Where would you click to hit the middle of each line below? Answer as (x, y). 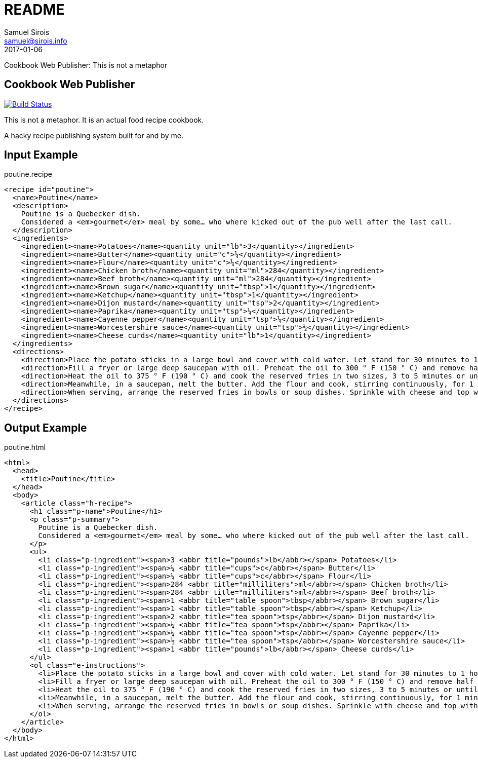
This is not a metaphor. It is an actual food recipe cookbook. (104, 120)
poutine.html (25, 447)
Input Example (41, 155)
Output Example (46, 428)
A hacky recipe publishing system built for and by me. (94, 135)
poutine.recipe (28, 174)
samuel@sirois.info (36, 41)
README (34, 10)
